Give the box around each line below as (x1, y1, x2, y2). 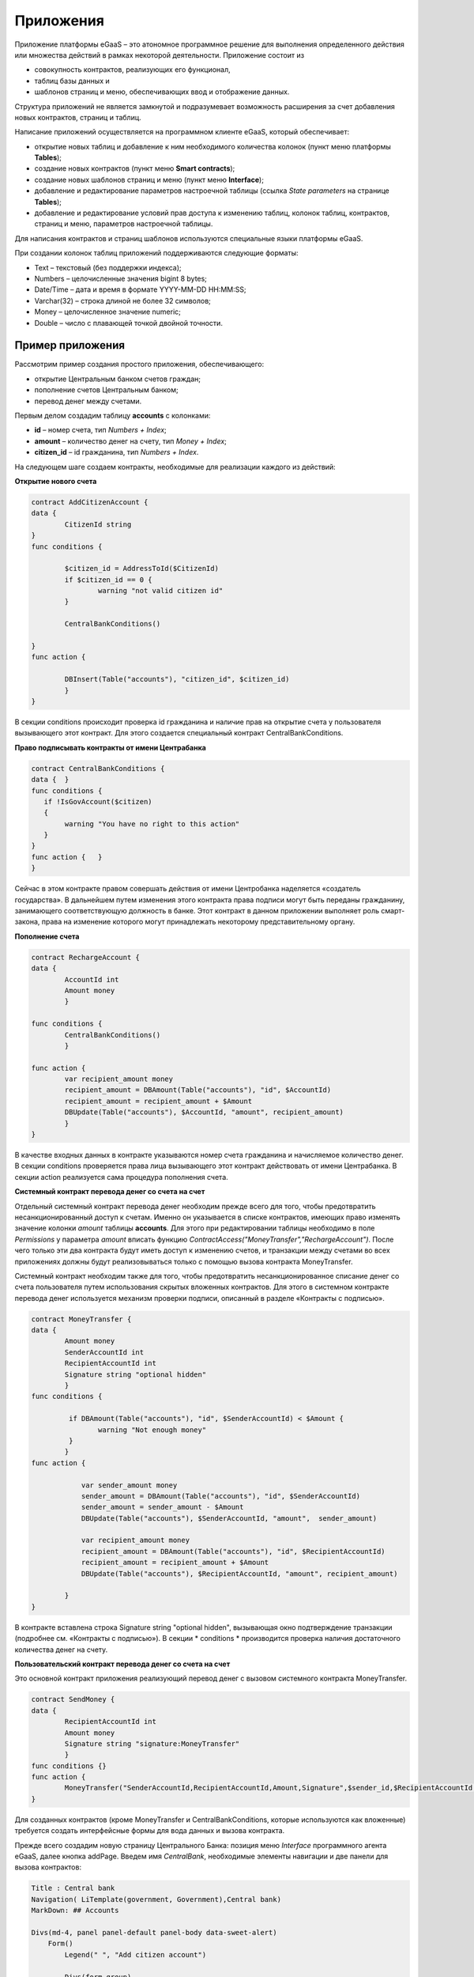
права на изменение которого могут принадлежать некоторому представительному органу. (41, 917, 355, 927)
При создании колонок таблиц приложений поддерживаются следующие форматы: (14, 248, 299, 258)
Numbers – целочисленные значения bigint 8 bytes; (34, 274, 207, 283)
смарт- (380, 906, 405, 915)
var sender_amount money (81, 1480, 178, 1490)
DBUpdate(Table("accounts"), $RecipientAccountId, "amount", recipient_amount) (81, 1569, 398, 1578)
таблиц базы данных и (34, 76, 110, 85)
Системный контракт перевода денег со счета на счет (14, 1187, 205, 1196)
